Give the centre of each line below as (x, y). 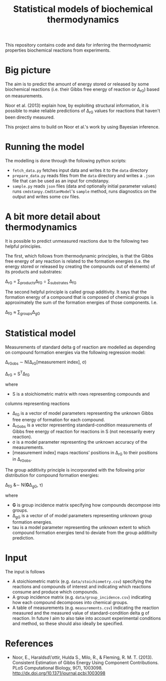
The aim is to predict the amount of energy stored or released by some (77, 84)
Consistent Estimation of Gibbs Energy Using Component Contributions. (85, 663)
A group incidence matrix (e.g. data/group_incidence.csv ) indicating (82, 597)
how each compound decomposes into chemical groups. (70, 603)
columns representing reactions (38, 404)
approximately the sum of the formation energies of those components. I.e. (82, 303)
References (29, 644)
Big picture (28, 70)
